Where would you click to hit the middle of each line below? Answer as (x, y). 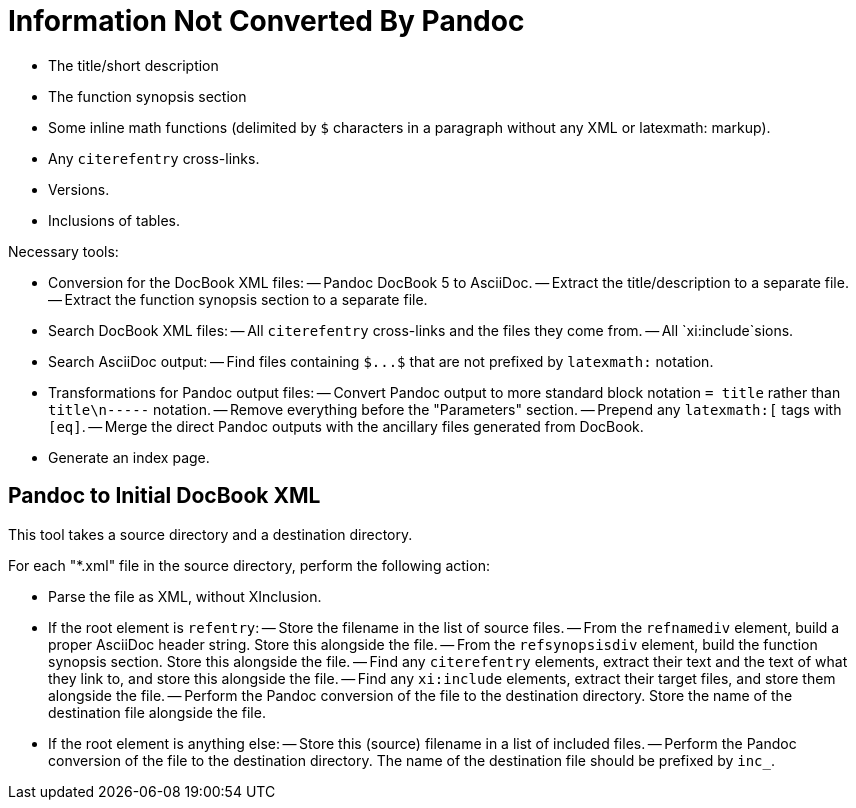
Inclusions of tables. (114, 220)
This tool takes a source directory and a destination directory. (210, 534)
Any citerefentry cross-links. (154, 158)
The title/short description (133, 65)
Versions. (79, 189)
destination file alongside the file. (157, 712)
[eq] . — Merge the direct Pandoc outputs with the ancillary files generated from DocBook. (346, 426)
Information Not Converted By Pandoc (266, 21)
